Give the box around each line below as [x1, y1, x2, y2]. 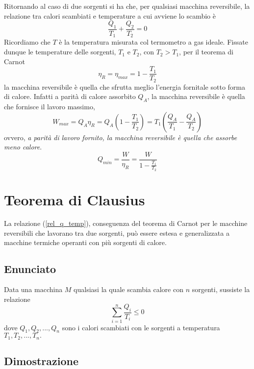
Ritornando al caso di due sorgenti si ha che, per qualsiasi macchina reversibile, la [4, 1, 250, 11]
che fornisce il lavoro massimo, [4, 101, 95, 112]
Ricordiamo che [4, 37, 51, 47]
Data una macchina [4, 284, 63, 294]
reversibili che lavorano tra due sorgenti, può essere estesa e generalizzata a [4, 227, 229, 238]
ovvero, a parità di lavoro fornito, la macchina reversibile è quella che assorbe [4, 132, 237, 142]
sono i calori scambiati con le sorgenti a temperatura [62, 322, 220, 332]
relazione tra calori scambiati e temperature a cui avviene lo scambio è [4, 10, 216, 21]
